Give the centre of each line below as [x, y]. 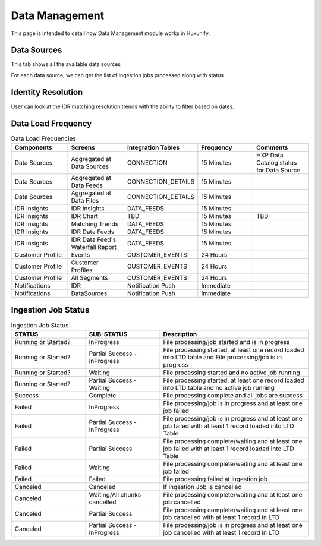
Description [180, 334]
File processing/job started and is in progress [226, 342]
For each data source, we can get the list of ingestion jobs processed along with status [117, 75]
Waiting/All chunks [115, 494]
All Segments [89, 278]
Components [34, 147]
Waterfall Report [94, 247]
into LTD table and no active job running [219, 387]
